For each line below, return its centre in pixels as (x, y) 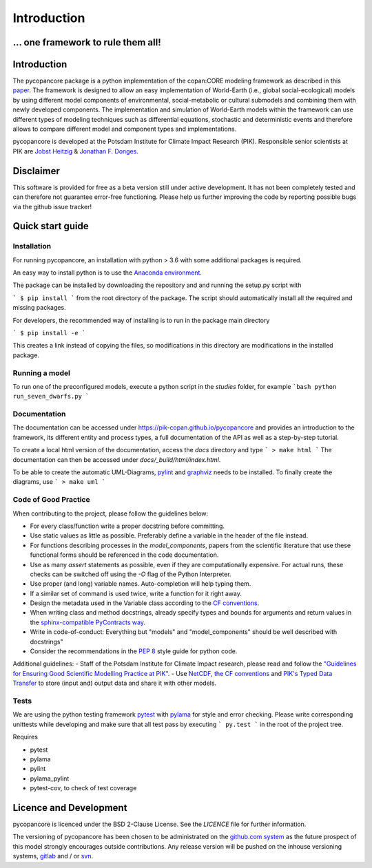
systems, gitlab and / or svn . (53, 856)
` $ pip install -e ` (49, 333)
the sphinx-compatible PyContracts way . (88, 622)
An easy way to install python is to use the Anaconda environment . (107, 273)
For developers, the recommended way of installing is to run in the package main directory (141, 320)
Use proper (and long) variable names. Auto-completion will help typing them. (141, 584)
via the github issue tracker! (52, 207)
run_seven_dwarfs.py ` (51, 396)
